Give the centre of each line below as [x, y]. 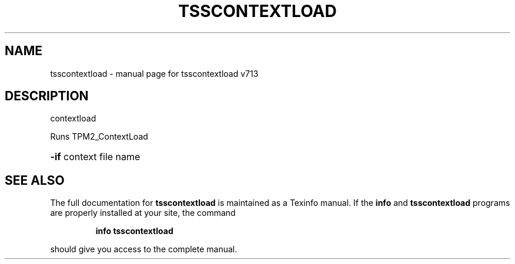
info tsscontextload [134, 231]
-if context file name [95, 157]
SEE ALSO [35, 180]
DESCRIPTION [47, 96]
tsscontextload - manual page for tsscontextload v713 [154, 73]
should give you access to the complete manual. [144, 249]
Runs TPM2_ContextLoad [99, 137]
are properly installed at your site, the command [143, 213]
